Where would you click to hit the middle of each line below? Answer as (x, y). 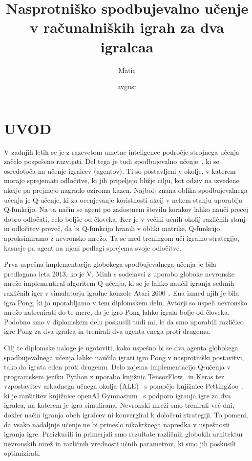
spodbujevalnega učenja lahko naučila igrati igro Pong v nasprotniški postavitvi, (124, 357)
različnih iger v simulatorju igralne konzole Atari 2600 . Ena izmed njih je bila (122, 292)
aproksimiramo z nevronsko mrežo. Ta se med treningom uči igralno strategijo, (122, 238)
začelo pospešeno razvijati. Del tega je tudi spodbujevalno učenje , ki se (112, 161)
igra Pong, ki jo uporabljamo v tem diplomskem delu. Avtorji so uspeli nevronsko (126, 302)
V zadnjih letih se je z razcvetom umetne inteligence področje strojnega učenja (122, 151)
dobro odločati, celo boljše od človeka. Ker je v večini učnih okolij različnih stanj (125, 219)
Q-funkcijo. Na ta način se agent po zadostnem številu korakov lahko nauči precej (126, 209)
